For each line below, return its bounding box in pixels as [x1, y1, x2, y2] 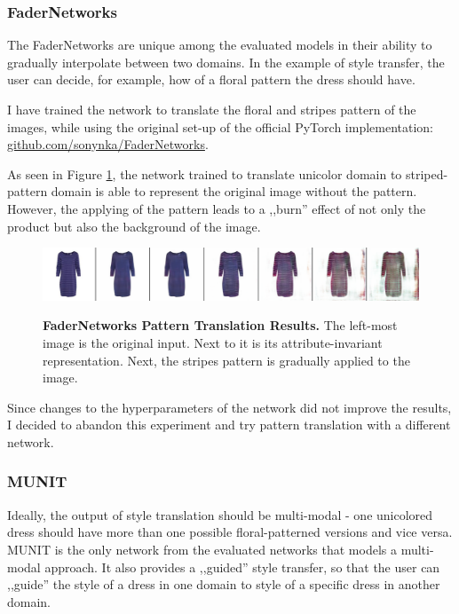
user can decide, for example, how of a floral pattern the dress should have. [7, 70, 415, 89]
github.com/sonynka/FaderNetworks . [7, 135, 209, 153]
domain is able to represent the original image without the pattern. [51, 182, 417, 201]
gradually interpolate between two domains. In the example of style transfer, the [7, 52, 445, 71]
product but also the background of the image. [7, 216, 261, 235]
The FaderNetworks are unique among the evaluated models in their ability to [7, 35, 432, 54]
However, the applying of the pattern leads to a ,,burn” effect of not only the [7, 199, 426, 217]
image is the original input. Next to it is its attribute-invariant [43, 333, 383, 351]
